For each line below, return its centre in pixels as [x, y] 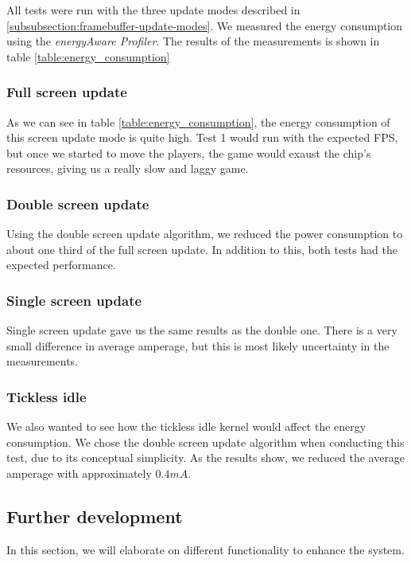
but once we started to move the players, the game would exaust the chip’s [189, 152]
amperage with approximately [79, 473]
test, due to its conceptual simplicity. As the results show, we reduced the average [206, 457]
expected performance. [61, 265]
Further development [95, 516]
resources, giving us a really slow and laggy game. [128, 168]
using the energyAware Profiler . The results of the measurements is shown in [193, 41]
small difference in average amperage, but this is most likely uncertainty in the [198, 345]
